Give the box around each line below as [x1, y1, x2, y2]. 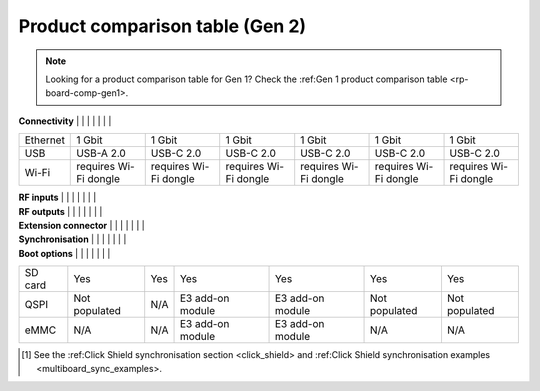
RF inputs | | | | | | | [18, 191, 97, 204]
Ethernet [24, 133, 65, 147]
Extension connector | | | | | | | [18, 219, 145, 231]
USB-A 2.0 [76, 146, 127, 160]
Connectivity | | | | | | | [18, 115, 112, 127]
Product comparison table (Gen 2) [18, 15, 307, 37]
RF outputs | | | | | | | [18, 205, 103, 217]
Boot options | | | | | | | [18, 247, 111, 259]
